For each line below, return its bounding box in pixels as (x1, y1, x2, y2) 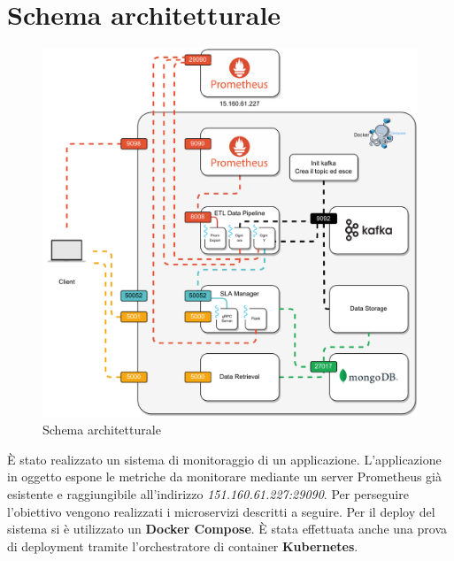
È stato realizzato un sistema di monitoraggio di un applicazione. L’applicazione (7, 450, 442, 468)
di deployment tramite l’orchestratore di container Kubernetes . (7, 536, 358, 555)
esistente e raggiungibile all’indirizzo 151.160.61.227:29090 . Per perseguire (7, 485, 409, 503)
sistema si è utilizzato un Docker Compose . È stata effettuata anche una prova (7, 519, 447, 538)
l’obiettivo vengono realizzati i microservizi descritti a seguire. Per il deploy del (7, 502, 435, 520)
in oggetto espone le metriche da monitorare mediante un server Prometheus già (7, 467, 442, 486)
